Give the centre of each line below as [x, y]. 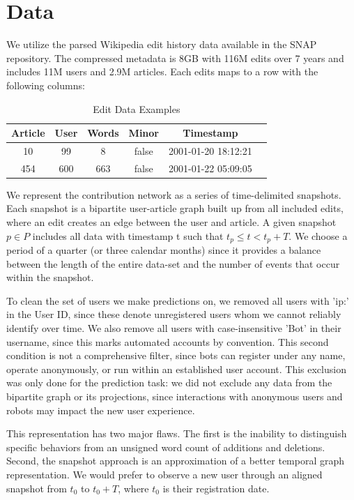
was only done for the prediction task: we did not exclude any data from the [169, 382]
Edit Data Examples [137, 108]
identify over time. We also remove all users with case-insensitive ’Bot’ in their [174, 328]
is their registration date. [216, 488]
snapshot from [37, 488]
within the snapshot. [50, 277]
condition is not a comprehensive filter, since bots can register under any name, [176, 355]
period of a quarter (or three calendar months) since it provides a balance [164, 250]
